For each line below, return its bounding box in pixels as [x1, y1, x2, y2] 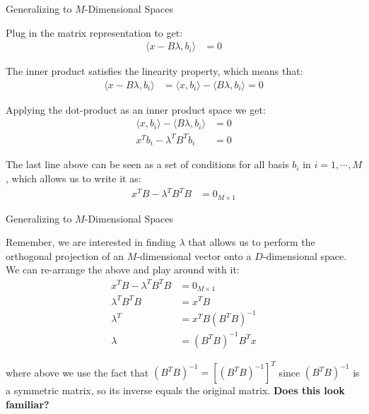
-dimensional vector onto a [136, 248, 252, 263]
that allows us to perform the [188, 235, 315, 249]
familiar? [6, 396, 49, 411]
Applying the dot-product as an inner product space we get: [6, 102, 266, 117]
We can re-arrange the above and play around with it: [6, 262, 240, 277]
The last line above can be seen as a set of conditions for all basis [6, 157, 289, 172]
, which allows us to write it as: [6, 171, 141, 186]
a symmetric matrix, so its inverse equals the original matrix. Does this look [6, 383, 345, 398]
